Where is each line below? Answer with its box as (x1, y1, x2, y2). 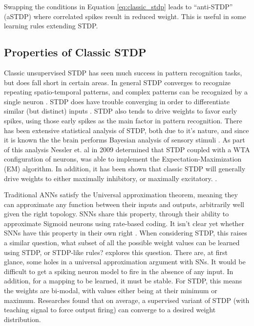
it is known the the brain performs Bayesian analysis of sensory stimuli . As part (4, 135, 245, 145)
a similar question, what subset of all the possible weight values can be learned (4, 237, 240, 248)
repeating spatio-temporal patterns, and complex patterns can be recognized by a (4, 87, 248, 97)
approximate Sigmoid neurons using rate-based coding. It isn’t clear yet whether (4, 218, 245, 228)
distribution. (4, 314, 41, 324)
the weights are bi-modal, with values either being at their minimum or (4, 285, 217, 296)
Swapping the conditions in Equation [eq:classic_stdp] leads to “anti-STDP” (4, 1, 233, 11)
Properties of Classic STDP (4, 45, 147, 60)
